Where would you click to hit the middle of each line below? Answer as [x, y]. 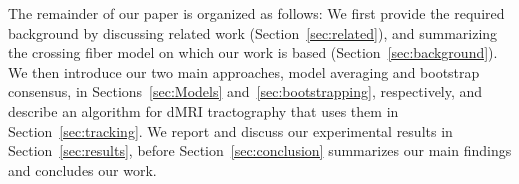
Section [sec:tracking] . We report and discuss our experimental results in [230, 130]
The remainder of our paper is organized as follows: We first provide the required [256, 13]
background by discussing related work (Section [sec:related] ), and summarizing [253, 32]
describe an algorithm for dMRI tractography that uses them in [203, 110]
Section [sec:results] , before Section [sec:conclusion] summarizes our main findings [260, 150]
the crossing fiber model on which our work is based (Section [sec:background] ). [253, 52]
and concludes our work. [82, 169]
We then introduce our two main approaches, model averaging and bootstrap [244, 71]
